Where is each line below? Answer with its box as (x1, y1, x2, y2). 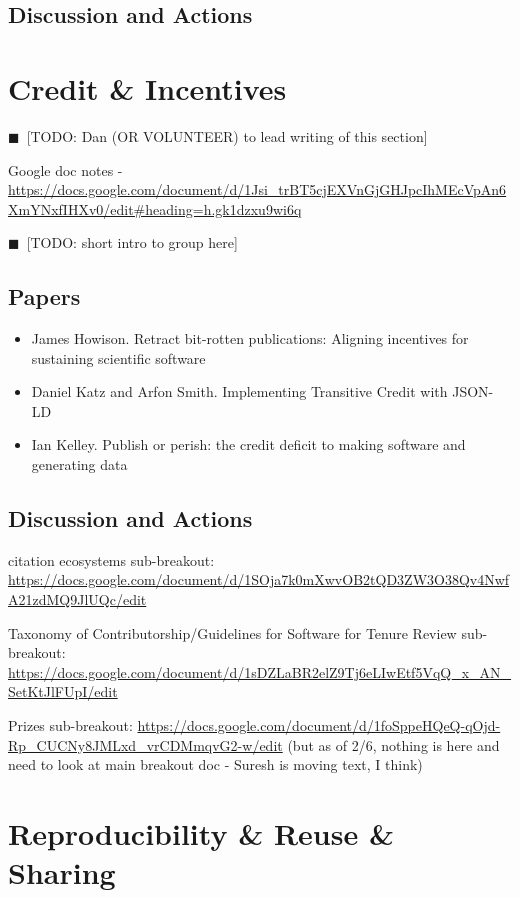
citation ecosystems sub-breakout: (8, 549, 215, 570)
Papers (8, 281, 81, 312)
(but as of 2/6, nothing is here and (287, 734, 500, 755)
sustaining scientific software (31, 347, 206, 368)
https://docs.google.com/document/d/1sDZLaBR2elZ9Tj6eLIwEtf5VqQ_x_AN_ (8, 661, 512, 682)
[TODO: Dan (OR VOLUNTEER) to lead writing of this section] (26, 125, 428, 146)
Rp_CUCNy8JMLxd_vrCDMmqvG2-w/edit (8, 734, 283, 755)
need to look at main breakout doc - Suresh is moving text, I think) (8, 754, 423, 775)
